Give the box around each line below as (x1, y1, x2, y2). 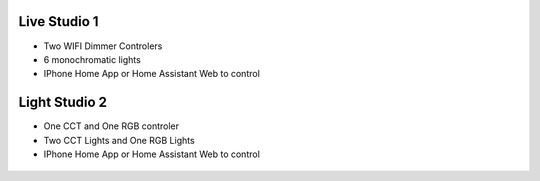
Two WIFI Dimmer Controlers (43, 40, 163, 52)
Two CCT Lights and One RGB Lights (43, 134, 195, 146)
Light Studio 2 (18, 94, 108, 111)
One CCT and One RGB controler (43, 120, 180, 132)
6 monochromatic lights (43, 53, 142, 65)
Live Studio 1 (18, 13, 99, 30)
